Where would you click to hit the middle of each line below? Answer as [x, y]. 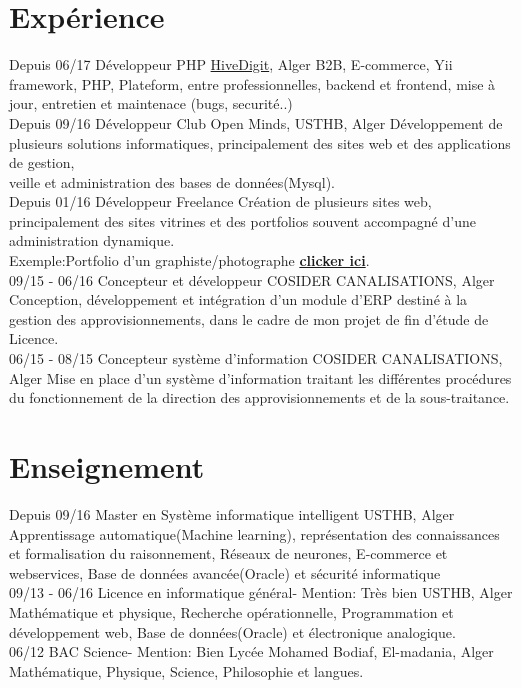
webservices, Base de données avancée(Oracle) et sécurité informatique [225, 572]
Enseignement [107, 466]
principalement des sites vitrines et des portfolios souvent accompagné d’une [242, 220]
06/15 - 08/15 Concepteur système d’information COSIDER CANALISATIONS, [256, 358]
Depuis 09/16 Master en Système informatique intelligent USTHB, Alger [232, 513]
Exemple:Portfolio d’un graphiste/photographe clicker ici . [189, 260]
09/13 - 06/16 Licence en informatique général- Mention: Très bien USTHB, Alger [261, 592]
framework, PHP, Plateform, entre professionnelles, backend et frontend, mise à [252, 83]
